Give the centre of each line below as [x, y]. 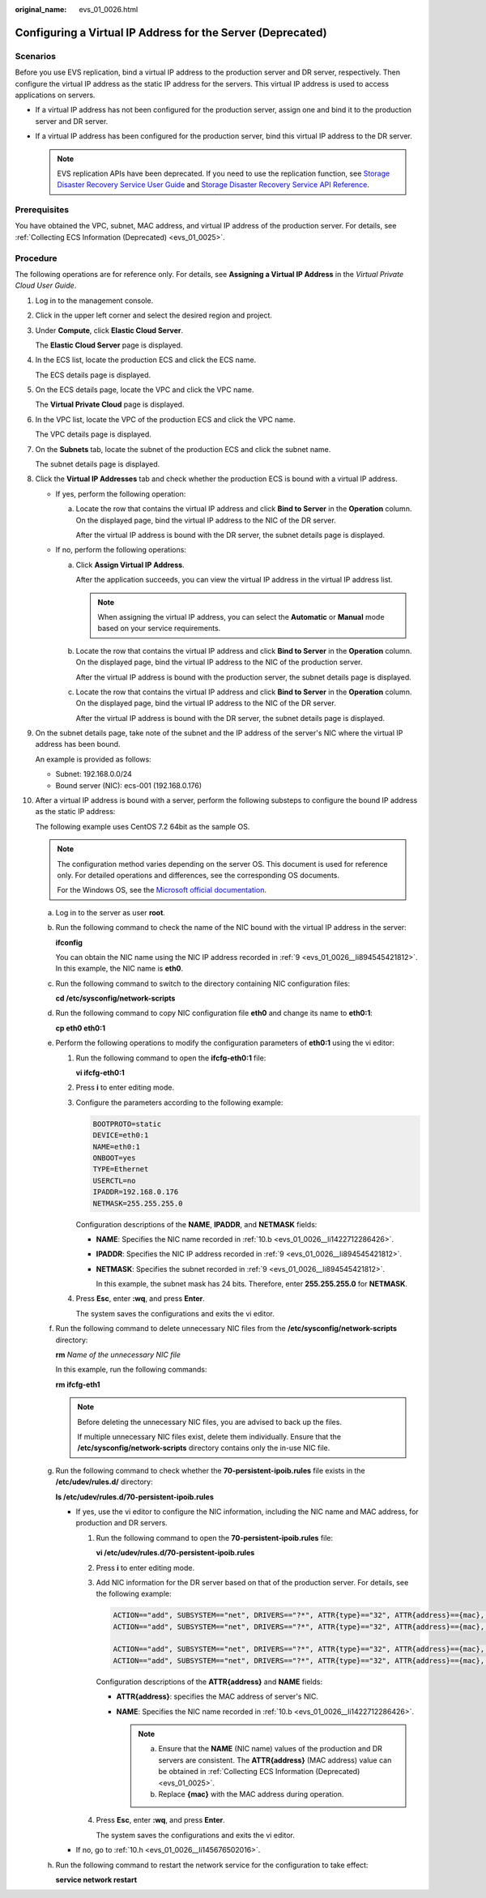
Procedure [36, 258]
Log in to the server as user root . [111, 912]
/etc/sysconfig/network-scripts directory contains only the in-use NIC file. [204, 1448]
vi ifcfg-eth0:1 [100, 1073]
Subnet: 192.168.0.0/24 [94, 774]
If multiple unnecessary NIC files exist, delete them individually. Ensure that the [209, 1437]
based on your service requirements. [159, 629]
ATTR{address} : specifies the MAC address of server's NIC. [217, 1696]
